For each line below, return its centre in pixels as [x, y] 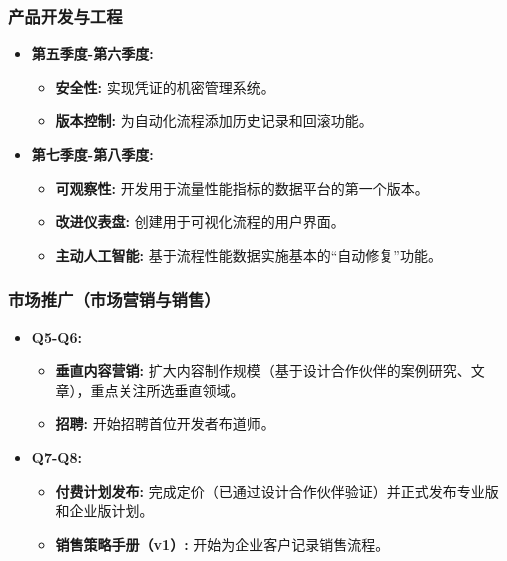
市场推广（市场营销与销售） [114, 299]
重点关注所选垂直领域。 [167, 389]
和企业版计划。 [104, 510]
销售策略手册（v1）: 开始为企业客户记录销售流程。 [222, 543]
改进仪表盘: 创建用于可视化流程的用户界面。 [200, 221]
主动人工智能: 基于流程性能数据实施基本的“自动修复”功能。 [248, 254]
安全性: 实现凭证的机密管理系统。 [165, 86]
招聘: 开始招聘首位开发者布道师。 [165, 423]
